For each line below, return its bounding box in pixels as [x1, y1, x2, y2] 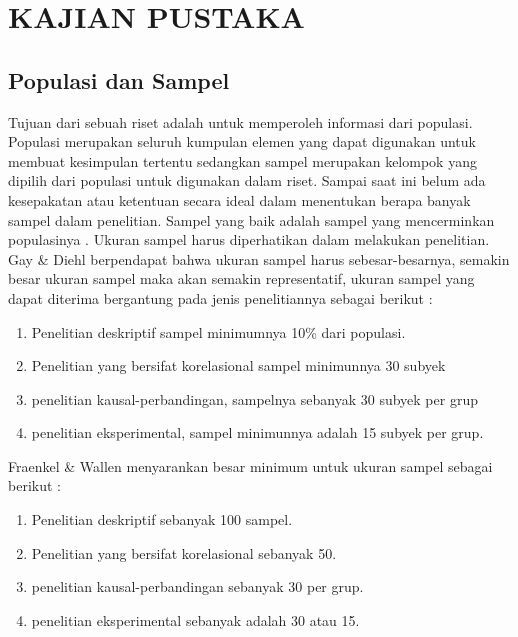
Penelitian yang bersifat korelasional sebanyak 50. [31, 542, 337, 563]
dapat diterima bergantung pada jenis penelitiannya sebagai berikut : [8, 287, 433, 308]
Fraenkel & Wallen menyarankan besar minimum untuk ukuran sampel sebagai [8, 455, 493, 476]
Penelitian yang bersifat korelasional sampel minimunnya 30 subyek [31, 355, 446, 376]
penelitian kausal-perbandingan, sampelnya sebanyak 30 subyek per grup [31, 388, 478, 409]
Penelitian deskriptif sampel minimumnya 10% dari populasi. [31, 321, 406, 342]
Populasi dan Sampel [8, 64, 230, 95]
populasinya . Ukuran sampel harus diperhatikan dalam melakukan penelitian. [8, 229, 490, 250]
